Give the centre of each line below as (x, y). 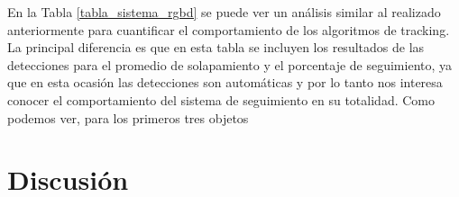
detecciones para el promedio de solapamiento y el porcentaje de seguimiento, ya (230, 64)
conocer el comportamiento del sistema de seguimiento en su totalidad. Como (221, 99)
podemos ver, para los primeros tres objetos (128, 117)
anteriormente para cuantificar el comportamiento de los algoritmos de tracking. (229, 29)
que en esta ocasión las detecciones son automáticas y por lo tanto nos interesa (225, 82)
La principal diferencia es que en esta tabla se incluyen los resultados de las (216, 47)
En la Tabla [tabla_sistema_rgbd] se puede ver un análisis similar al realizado (224, 12)
